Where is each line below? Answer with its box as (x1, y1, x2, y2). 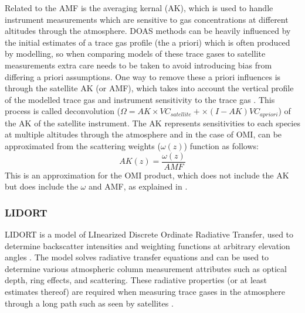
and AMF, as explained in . (88, 180, 188, 192)
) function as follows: (184, 139, 259, 152)
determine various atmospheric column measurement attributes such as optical (5, 262, 287, 274)
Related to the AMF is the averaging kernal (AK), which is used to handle (5, 2, 273, 13)
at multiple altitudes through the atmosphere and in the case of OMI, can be (5, 128, 282, 140)
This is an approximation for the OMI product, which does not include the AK (5, 168, 289, 181)
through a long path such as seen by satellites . (5, 297, 174, 309)
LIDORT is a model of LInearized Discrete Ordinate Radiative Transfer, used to (5, 228, 294, 240)
